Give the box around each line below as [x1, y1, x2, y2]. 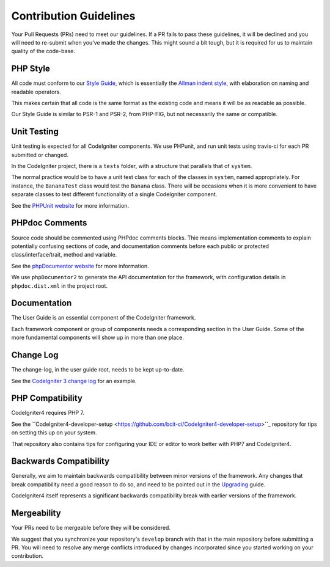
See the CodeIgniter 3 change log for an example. [11, 377, 137, 384]
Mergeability [11, 508, 61, 519]
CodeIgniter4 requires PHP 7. [11, 409, 85, 417]
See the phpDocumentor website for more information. [11, 262, 149, 269]
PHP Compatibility [11, 393, 82, 403]
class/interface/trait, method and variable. [11, 251, 117, 258]
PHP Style [11, 64, 50, 74]
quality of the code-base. [11, 48, 76, 55]
